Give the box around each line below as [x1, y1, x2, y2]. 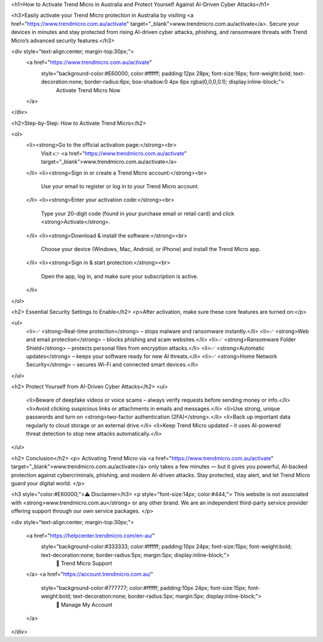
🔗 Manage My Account [56, 601, 113, 608]
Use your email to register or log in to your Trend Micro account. [41, 183, 200, 190]
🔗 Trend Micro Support [56, 560, 112, 567]
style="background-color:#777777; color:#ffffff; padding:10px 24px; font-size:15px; [41, 584, 247, 591]
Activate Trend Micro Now [56, 87, 121, 94]
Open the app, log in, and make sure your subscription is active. [41, 273, 199, 280]
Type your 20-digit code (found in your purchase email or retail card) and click [41, 210, 234, 217]
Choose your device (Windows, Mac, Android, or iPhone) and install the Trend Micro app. [41, 245, 261, 252]
